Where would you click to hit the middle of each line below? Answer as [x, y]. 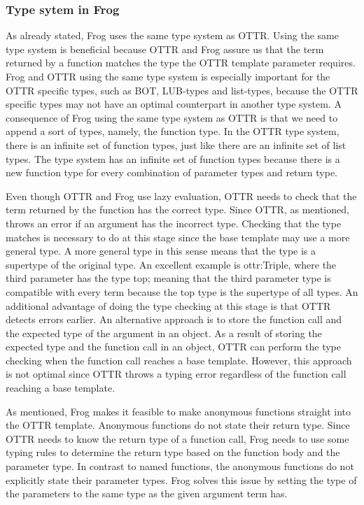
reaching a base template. [61, 388]
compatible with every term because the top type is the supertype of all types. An [182, 291]
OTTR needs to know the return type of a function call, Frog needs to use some [177, 438]
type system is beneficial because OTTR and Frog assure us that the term [165, 49]
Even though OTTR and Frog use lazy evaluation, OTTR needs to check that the [181, 195]
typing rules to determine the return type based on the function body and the [173, 452]
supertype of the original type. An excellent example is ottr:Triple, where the [171, 264]
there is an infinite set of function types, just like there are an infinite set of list [176, 144]
